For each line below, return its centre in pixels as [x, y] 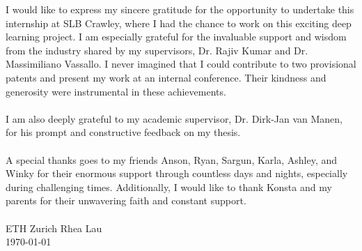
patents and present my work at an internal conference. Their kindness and [166, 77]
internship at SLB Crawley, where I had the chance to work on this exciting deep [179, 23]
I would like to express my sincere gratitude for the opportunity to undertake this [180, 9]
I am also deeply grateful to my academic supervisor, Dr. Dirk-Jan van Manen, [174, 118]
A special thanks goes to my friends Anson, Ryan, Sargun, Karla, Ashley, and [172, 159]
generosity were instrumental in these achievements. [116, 91]
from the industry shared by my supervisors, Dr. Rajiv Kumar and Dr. [157, 50]
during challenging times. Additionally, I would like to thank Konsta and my [169, 187]
